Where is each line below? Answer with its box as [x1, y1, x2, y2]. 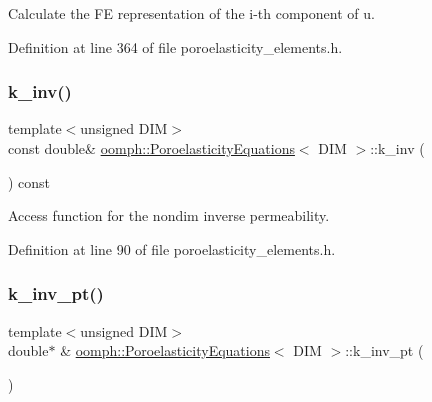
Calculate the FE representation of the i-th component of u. [8, 3, 375, 23]
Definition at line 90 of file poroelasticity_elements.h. [8, 238, 336, 259]
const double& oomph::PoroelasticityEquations [8, 138, 295, 158]
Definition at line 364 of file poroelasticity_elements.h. [8, 36, 343, 57]
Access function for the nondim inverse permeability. [8, 205, 330, 226]
